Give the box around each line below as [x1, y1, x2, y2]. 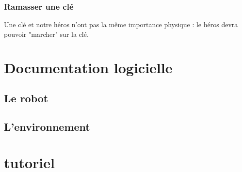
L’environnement [4, 119, 90, 134]
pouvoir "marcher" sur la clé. [4, 29, 89, 39]
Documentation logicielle [4, 57, 173, 77]
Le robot [4, 91, 48, 106]
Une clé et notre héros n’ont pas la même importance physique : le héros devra [4, 19, 238, 30]
